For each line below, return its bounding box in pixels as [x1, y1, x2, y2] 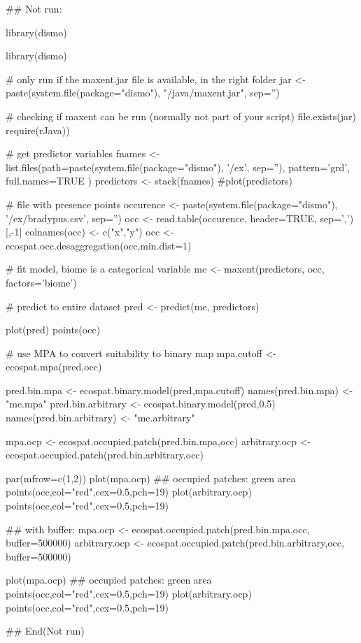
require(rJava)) [6, 122, 70, 137]
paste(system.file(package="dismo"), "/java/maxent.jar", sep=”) [6, 85, 280, 100]
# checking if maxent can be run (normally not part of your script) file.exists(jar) [6, 108, 356, 123]
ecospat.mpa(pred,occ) [6, 359, 102, 374]
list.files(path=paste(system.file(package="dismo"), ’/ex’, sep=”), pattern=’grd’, [6, 159, 351, 174]
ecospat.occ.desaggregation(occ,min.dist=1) [6, 238, 192, 252]
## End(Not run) [6, 623, 85, 638]
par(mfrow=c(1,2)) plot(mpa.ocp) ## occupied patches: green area [6, 470, 296, 485]
